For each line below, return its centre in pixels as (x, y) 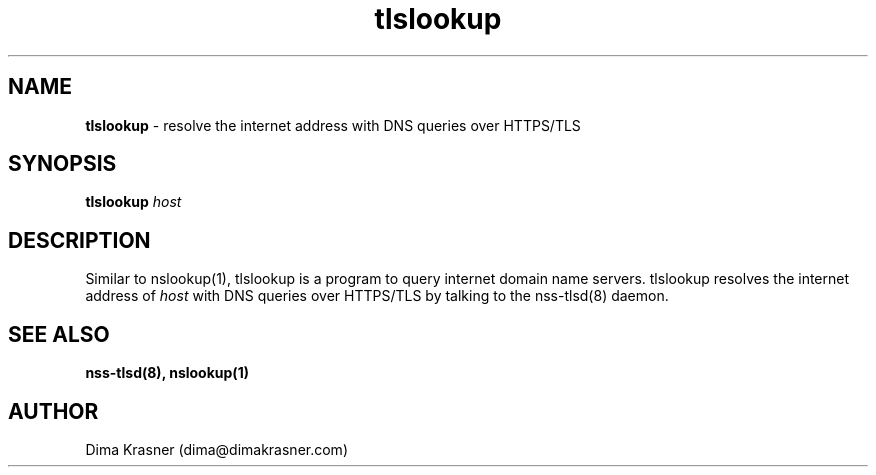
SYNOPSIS (62, 164)
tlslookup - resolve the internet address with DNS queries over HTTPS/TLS (333, 125)
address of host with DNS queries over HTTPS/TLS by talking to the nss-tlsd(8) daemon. (377, 296)
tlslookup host (133, 202)
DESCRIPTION (79, 240)
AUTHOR (53, 411)
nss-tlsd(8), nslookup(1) (167, 373)
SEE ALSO (59, 334)
